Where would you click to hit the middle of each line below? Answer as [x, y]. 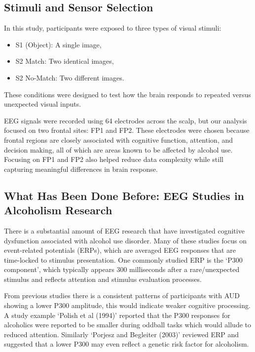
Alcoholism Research [58, 210]
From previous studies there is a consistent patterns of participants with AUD [122, 295]
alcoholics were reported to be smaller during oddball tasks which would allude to [128, 325]
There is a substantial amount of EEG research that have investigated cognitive [124, 230]
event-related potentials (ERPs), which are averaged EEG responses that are [120, 250]
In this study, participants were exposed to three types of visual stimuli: [113, 28]
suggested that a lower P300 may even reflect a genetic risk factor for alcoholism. [127, 344]
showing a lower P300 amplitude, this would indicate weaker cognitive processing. [127, 305]
